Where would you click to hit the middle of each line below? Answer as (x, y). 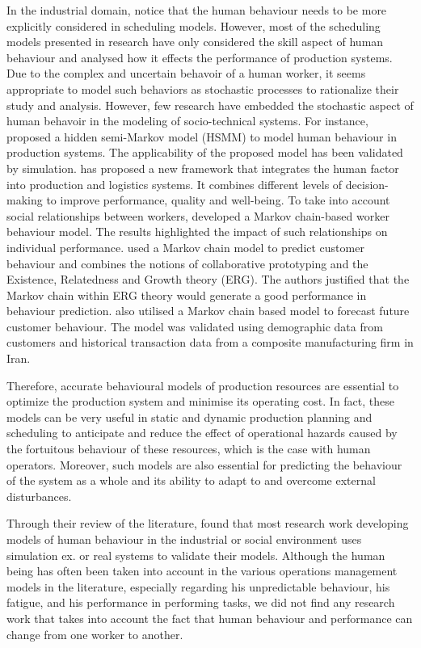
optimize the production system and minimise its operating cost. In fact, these (201, 401)
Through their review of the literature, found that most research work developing (208, 523)
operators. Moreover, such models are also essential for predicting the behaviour (204, 464)
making (25, 200)
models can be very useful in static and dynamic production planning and (189, 417)
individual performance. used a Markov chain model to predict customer (185, 247)
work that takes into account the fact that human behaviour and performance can (210, 618)
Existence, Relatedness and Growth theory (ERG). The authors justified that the (208, 279)
